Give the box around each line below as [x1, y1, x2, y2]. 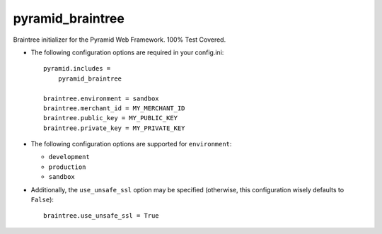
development [48, 153, 90, 161]
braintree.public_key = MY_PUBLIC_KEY [43, 114, 178, 122]
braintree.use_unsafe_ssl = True [43, 212, 159, 220]
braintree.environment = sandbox [43, 94, 159, 103]
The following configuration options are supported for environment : [30, 140, 232, 148]
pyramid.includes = [43, 64, 111, 73]
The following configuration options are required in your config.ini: [30, 48, 224, 57]
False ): [30, 195, 54, 204]
